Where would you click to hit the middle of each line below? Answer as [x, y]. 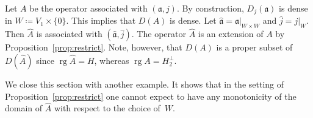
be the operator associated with [88, 8]
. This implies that [101, 20]
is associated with [69, 34]
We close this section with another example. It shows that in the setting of [145, 84]
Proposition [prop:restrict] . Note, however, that [94, 47]
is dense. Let [193, 20]
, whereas [112, 61]
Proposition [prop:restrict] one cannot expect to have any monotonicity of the [151, 96]
